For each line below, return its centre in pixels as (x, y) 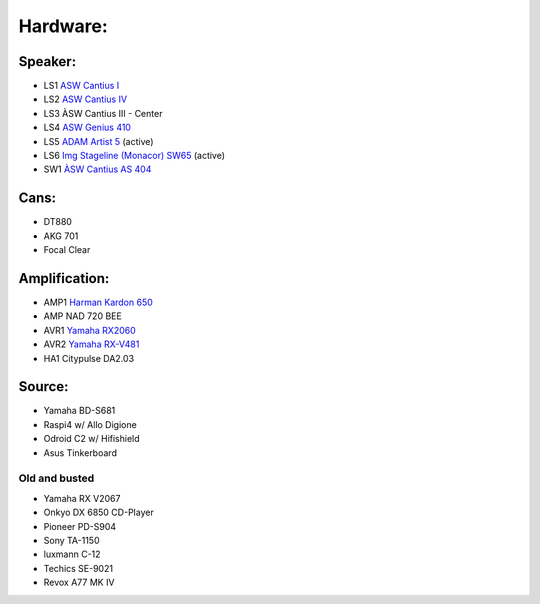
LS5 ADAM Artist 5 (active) (98, 141)
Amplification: (64, 278)
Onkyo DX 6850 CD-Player (98, 512)
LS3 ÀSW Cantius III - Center (103, 113)
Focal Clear (67, 250)
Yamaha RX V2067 (82, 498)
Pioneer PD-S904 (80, 526)
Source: (43, 386)
